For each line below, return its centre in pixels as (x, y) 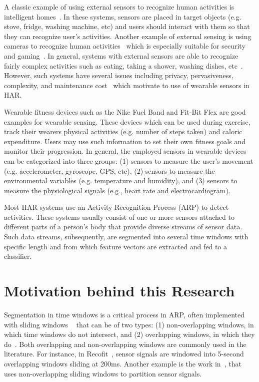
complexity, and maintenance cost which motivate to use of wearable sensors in (127, 85)
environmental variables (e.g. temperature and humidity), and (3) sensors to (121, 180)
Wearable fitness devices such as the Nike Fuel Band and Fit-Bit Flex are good (125, 111)
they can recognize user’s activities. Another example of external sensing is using (128, 36)
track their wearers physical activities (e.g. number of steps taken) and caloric (123, 131)
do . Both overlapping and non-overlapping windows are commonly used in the (125, 344)
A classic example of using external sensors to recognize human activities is (119, 7)
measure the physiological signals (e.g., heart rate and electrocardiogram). (117, 190)
